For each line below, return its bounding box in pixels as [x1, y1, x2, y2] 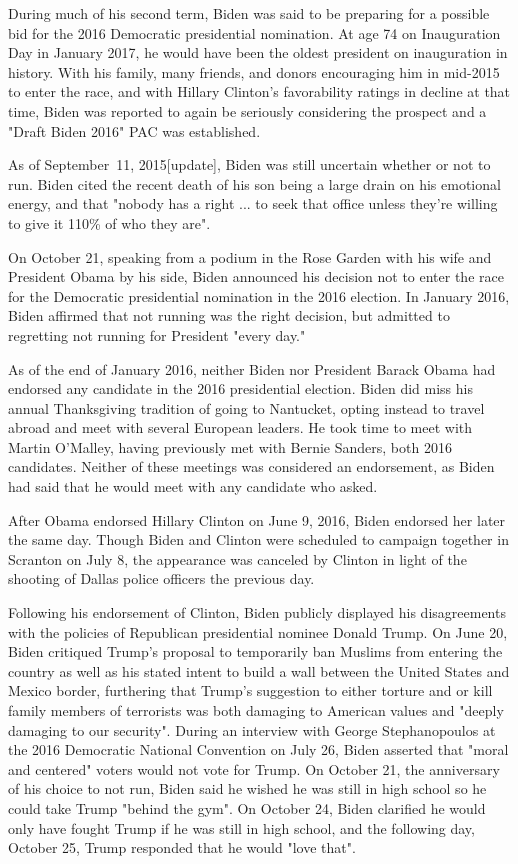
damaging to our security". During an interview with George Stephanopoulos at [8, 719, 496, 740]
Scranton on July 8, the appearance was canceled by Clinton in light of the [8, 548, 467, 569]
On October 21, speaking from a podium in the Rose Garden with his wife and [8, 246, 492, 267]
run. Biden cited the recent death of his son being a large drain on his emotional [8, 173, 501, 194]
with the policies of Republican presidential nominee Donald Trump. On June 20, [8, 621, 508, 642]
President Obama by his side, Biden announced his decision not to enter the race [8, 266, 504, 287]
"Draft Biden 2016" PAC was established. [8, 120, 261, 141]
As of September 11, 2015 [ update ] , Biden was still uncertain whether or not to [8, 154, 491, 175]
